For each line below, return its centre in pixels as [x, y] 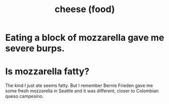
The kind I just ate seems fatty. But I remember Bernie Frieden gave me [79, 86]
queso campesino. [24, 96]
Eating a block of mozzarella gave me [85, 38]
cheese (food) [85, 9]
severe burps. [35, 48]
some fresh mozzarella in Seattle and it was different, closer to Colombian [82, 91]
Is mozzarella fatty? [47, 71]
